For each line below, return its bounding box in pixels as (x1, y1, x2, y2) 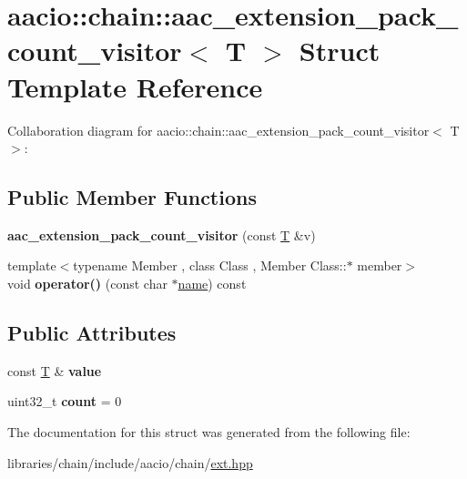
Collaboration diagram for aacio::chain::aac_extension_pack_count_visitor (7, 120, 430, 139)
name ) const (178, 274, 247, 293)
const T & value (7, 361, 102, 380)
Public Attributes (7, 319, 177, 347)
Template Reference (7, 67, 263, 105)
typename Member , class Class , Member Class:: (73, 256, 347, 275)
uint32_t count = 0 (7, 392, 122, 411)
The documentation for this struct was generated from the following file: (7, 423, 411, 442)
